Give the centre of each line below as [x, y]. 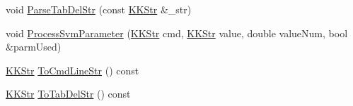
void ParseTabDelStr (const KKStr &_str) [99, 9]
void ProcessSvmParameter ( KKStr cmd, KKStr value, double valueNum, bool [177, 33]
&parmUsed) [34, 47]
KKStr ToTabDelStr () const [68, 94]
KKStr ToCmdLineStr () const [73, 70]
